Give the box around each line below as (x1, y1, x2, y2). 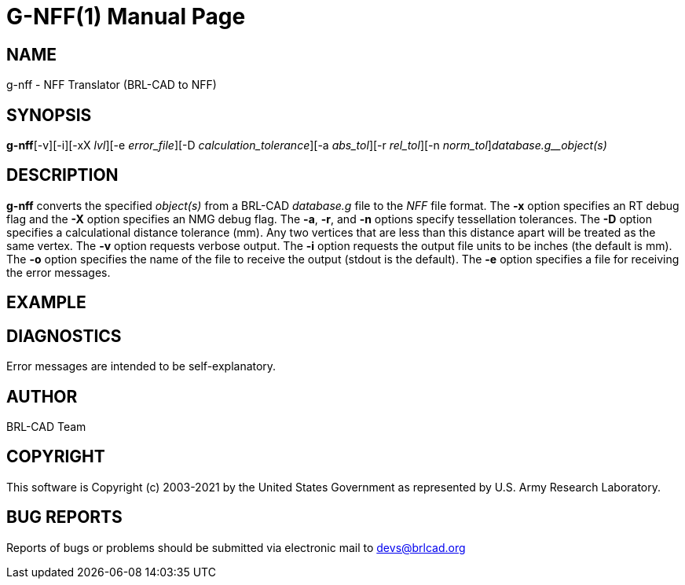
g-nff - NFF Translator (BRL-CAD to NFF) (6, 78, 217, 92)
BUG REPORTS (6, 507, 123, 528)
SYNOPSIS (6, 105, 92, 125)
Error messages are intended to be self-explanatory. (6, 359, 277, 373)
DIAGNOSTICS (6, 326, 122, 346)
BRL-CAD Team (6, 419, 86, 433)
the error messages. (6, 265, 111, 279)
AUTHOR (6, 386, 78, 407)
